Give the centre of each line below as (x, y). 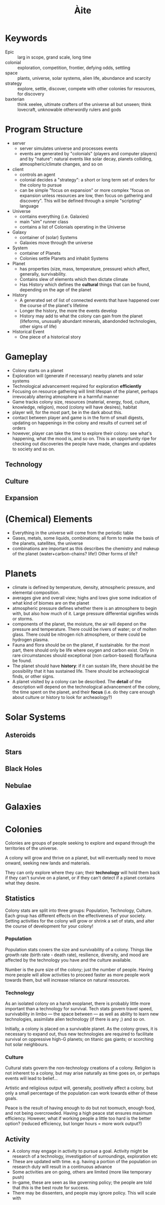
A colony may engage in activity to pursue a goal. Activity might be (80, 1151)
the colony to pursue (41, 185)
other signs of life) (38, 326)
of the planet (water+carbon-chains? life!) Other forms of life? (75, 553)
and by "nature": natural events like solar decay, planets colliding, (86, 159)
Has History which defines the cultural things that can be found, (85, 284)
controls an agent (37, 174)
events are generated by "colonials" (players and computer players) (88, 153)
